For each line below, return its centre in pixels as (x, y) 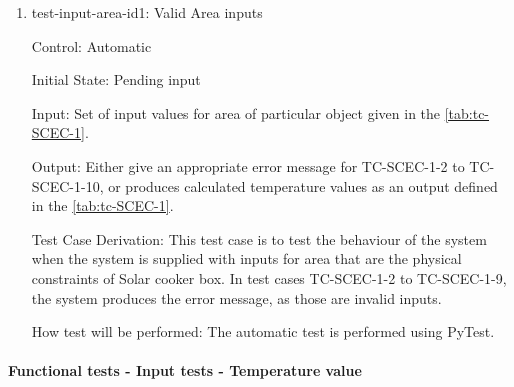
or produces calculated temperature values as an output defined (303, 185)
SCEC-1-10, (67, 185)
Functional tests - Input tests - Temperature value (185, 370)
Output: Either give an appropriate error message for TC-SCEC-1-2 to (248, 165)
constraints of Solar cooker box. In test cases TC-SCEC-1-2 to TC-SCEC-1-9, (269, 277)
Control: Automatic (91, 45)
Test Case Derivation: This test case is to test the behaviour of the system (259, 238)
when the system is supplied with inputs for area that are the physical (246, 258)
